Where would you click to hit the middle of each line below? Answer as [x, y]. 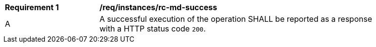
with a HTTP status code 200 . [153, 29]
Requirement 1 [32, 7]
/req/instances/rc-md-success [158, 7]
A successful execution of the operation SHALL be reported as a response [236, 19]
